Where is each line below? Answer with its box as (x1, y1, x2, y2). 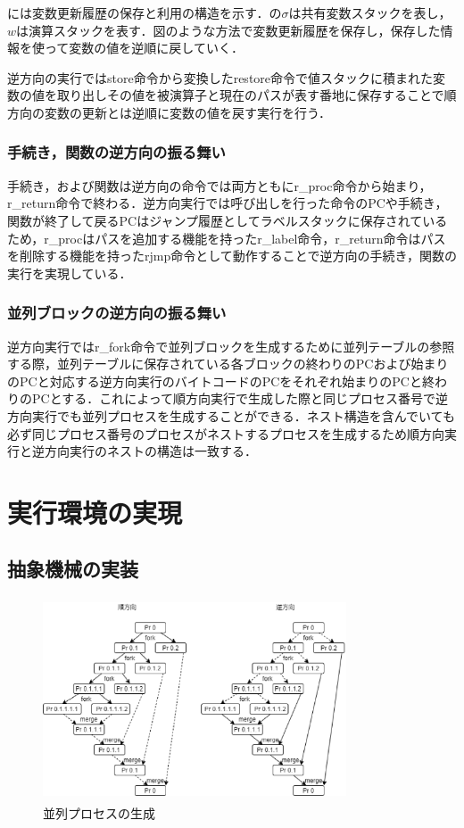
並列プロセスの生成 (43, 803, 155, 822)
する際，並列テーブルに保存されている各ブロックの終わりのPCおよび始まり (7, 354, 449, 373)
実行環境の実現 (7, 493, 183, 530)
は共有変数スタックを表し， (288, 4, 452, 21)
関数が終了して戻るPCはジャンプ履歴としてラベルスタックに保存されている (7, 211, 448, 229)
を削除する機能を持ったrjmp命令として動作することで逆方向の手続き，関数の (7, 246, 457, 265)
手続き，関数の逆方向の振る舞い (7, 141, 226, 163)
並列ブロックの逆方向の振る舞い (7, 302, 227, 324)
